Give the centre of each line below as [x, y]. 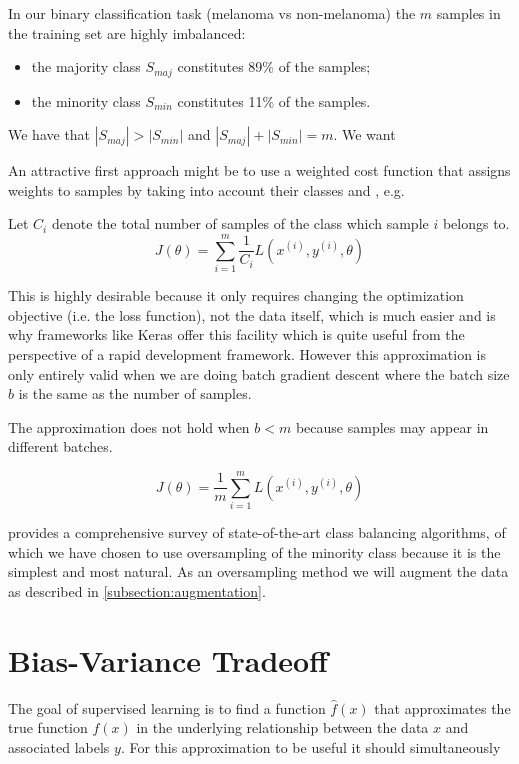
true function [48, 727]
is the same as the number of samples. [135, 393]
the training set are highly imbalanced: [127, 32]
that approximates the [442, 707]
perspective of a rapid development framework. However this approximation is [247, 353]
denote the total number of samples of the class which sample [240, 223]
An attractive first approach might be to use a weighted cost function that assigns [259, 170]
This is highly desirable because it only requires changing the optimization [236, 295]
